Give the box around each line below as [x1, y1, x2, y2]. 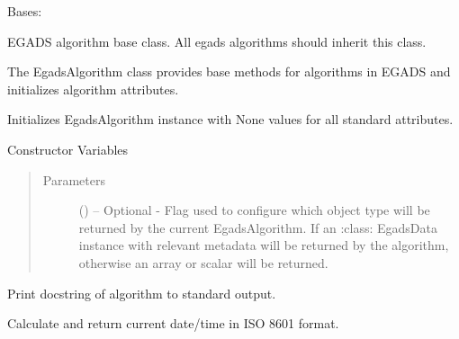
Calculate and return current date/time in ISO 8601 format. [7, 314, 339, 333]
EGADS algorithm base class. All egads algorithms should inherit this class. [7, 31, 427, 50]
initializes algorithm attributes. [7, 79, 179, 98]
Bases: [7, 2, 42, 20]
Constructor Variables [7, 139, 129, 158]
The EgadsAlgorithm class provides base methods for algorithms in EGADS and [7, 62, 451, 81]
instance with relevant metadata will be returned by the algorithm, [78, 236, 449, 254]
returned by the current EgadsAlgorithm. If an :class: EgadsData [78, 218, 437, 236]
